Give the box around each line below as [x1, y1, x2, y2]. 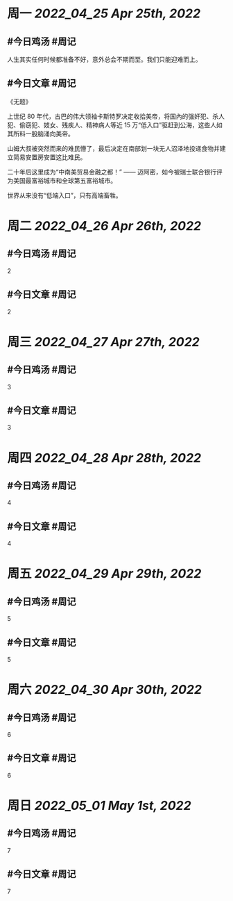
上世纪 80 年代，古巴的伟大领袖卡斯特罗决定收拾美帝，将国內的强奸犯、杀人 [7, 112, 225, 120]
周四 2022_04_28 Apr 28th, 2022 [7, 450, 202, 466]
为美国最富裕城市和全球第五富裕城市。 [7, 176, 116, 184]
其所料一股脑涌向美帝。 [7, 129, 74, 138]
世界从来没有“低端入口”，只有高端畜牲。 [7, 191, 123, 200]
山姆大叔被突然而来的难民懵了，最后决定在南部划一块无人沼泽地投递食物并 [7, 144, 220, 152]
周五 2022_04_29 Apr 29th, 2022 [7, 566, 202, 582]
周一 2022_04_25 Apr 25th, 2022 [7, 6, 201, 22]
